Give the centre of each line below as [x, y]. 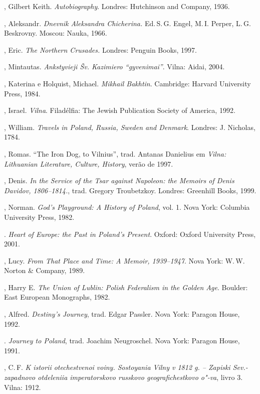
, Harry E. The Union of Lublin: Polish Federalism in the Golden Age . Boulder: [126, 287]
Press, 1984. [22, 93]
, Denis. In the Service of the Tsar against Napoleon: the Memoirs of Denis [119, 180]
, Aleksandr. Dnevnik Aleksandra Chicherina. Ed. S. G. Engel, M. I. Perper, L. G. [127, 23]
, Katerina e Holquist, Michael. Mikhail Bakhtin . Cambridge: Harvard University [127, 83]
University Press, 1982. [39, 217]
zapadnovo [20, 377]
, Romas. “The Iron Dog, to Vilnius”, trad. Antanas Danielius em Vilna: [115, 153]
